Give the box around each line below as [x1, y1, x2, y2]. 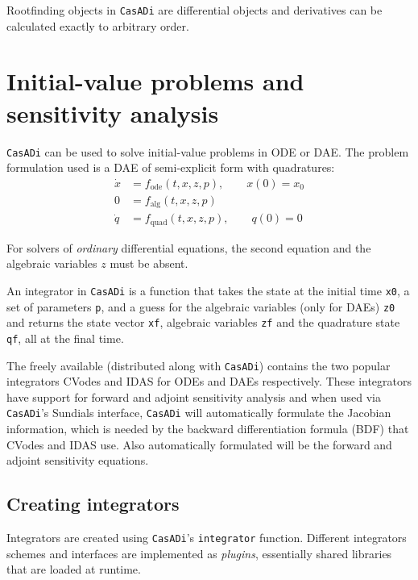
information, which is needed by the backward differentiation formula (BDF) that [6, 420, 409, 437]
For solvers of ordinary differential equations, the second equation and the [6, 239, 371, 256]
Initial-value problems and [6, 65, 304, 98]
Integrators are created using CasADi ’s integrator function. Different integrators [6, 529, 407, 546]
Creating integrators [6, 491, 180, 516]
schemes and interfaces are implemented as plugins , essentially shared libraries [6, 545, 392, 561]
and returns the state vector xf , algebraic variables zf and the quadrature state [6, 314, 400, 331]
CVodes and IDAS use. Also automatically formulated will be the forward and [6, 436, 392, 453]
